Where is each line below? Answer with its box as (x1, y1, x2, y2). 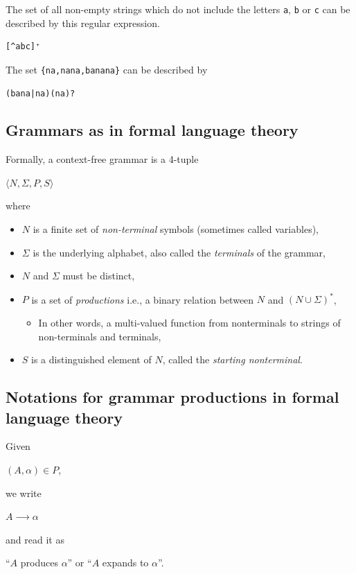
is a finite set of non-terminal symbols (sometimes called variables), (33, 222, 319, 236)
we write (6, 485, 42, 500)
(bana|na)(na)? (6, 88, 75, 98)
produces (20, 555, 58, 570)
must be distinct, (62, 268, 135, 283)
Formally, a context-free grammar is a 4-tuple (6, 152, 199, 166)
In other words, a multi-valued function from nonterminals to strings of (38, 315, 341, 329)
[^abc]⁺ (6, 42, 41, 52)
